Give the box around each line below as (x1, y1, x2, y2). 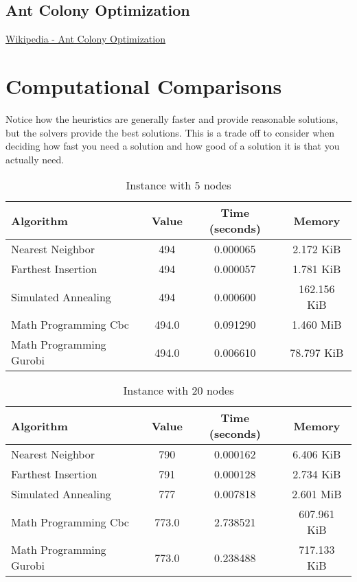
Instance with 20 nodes (123, 382, 234, 399)
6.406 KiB (292, 446, 341, 463)
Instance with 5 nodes (126, 177, 231, 194)
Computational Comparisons (5, 71, 282, 100)
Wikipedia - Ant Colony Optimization (5, 32, 165, 46)
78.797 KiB (290, 344, 344, 360)
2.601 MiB (292, 486, 342, 502)
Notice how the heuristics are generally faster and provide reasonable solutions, (5, 111, 338, 126)
